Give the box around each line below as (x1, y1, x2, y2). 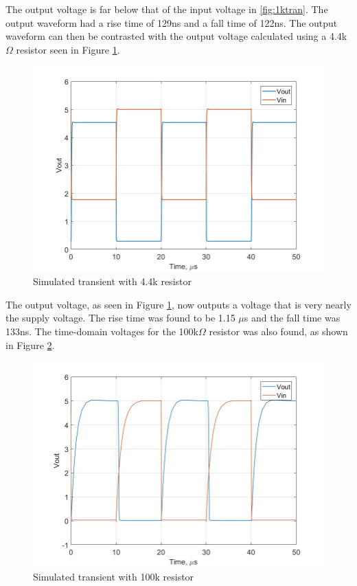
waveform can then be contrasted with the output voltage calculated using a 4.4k (5, 29, 347, 43)
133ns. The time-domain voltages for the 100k (5, 324, 198, 339)
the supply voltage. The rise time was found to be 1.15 (5, 311, 235, 325)
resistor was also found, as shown (209, 324, 348, 339)
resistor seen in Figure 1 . (16, 42, 120, 56)
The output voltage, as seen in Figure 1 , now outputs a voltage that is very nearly (5, 297, 352, 311)
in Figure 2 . (5, 337, 55, 352)
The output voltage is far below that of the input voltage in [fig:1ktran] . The (5, 2, 328, 16)
